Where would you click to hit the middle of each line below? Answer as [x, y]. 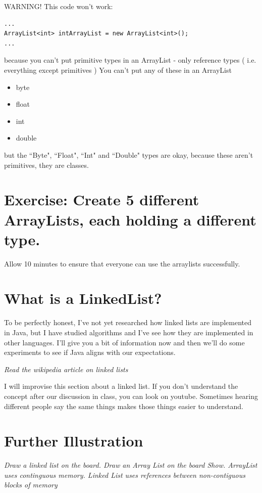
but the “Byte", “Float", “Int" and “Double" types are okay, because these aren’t [129, 154]
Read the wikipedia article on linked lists [66, 369]
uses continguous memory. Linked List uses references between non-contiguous [125, 475]
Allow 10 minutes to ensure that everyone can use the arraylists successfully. [122, 263]
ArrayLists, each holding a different [130, 219]
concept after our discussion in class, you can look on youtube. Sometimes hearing [131, 396]
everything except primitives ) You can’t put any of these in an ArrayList [118, 70]
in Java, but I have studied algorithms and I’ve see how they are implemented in [129, 332]
